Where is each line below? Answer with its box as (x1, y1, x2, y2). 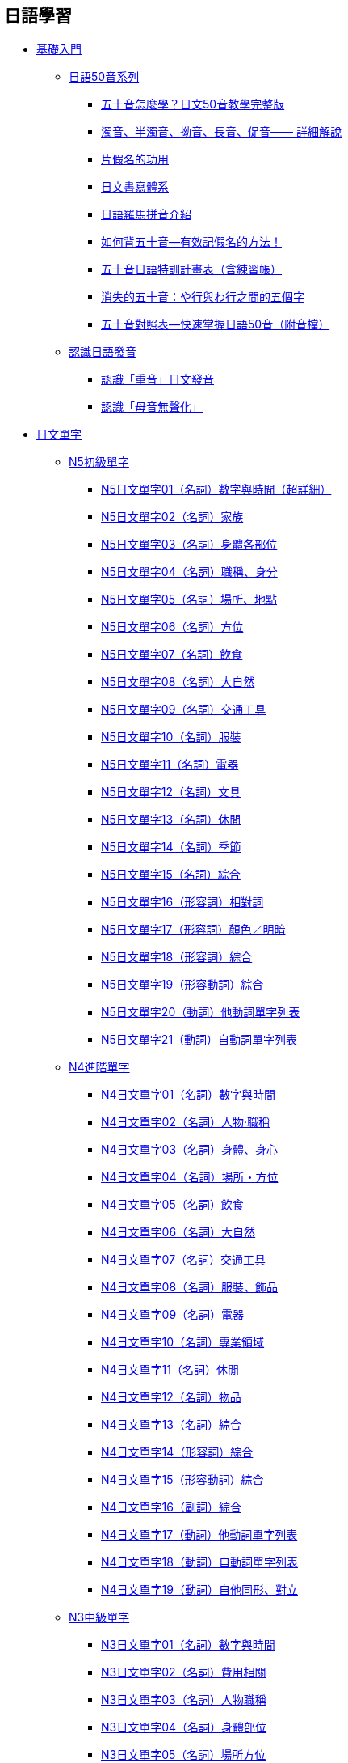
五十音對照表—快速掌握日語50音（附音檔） (101, 317, 330, 332)
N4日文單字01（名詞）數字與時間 (101, 1087, 276, 1102)
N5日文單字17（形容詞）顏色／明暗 (101, 922, 286, 937)
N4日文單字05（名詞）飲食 (101, 1197, 244, 1212)
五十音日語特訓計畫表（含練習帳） (101, 262, 282, 277)
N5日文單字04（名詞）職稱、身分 (101, 565, 278, 579)
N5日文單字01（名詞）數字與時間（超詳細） (101, 482, 332, 497)
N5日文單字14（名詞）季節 (101, 840, 241, 854)
